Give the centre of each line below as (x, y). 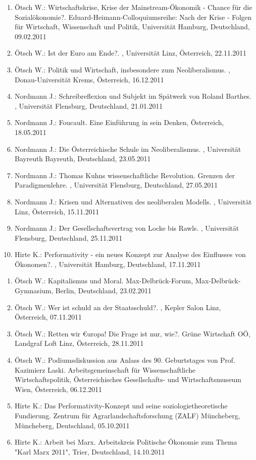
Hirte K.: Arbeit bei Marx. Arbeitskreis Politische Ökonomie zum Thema (126, 442)
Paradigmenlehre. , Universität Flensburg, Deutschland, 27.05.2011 (116, 185)
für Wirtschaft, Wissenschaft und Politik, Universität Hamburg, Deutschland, (132, 27)
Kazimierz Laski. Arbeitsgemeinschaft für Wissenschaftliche (105, 369)
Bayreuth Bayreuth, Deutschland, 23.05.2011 (83, 159)
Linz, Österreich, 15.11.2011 (57, 211)
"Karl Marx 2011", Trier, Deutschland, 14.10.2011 (90, 451)
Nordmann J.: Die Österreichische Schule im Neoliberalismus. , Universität (128, 149)
